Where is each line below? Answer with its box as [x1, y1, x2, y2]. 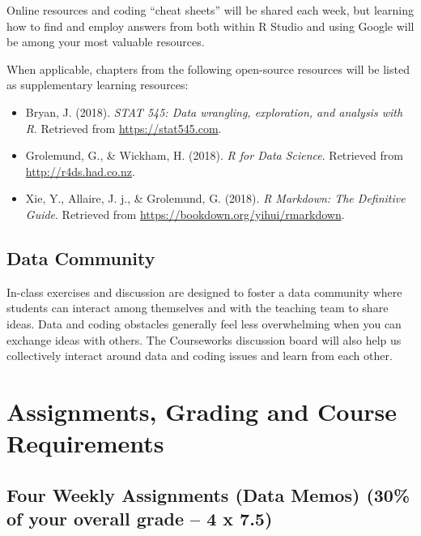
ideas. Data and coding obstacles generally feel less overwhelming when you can [6, 315, 402, 332]
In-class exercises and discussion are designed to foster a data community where [6, 283, 402, 300]
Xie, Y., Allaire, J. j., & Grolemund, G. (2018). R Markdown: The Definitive [25, 190, 406, 207]
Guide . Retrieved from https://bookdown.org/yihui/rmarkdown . [25, 205, 345, 222]
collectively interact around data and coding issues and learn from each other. [6, 347, 393, 364]
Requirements [6, 427, 164, 460]
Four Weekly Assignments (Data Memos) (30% [6, 482, 410, 507]
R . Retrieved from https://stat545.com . [25, 119, 222, 136]
